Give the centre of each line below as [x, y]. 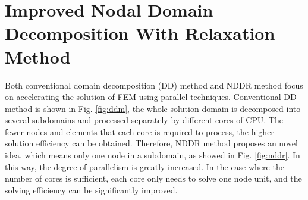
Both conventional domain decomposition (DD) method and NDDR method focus [154, 85]
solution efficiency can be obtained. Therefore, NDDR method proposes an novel [151, 143]
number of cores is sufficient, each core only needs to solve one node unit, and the [153, 178]
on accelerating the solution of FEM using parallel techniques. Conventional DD [151, 97]
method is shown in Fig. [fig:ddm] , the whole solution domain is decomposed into [153, 108]
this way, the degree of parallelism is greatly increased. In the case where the [144, 166]
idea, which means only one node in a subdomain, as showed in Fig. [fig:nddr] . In [153, 155]
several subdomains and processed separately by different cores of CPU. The [144, 120]
